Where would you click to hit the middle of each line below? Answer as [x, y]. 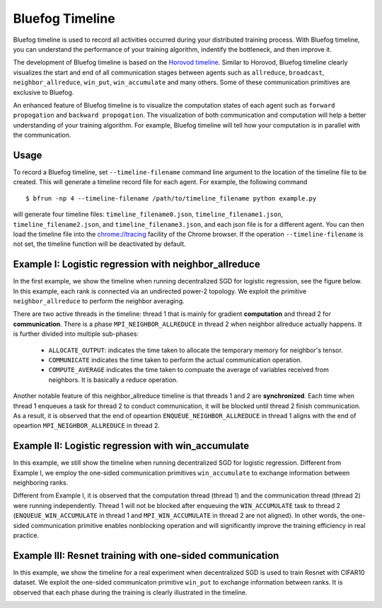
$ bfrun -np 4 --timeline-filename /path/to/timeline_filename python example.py [171, 198]
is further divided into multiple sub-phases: [76, 334]
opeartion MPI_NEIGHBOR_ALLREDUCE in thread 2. [87, 426]
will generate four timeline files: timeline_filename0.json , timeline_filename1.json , [148, 214]
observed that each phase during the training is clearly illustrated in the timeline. [130, 592]
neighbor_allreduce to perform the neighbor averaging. [99, 301]
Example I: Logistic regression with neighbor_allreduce [137, 265]
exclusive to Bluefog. [44, 92]
